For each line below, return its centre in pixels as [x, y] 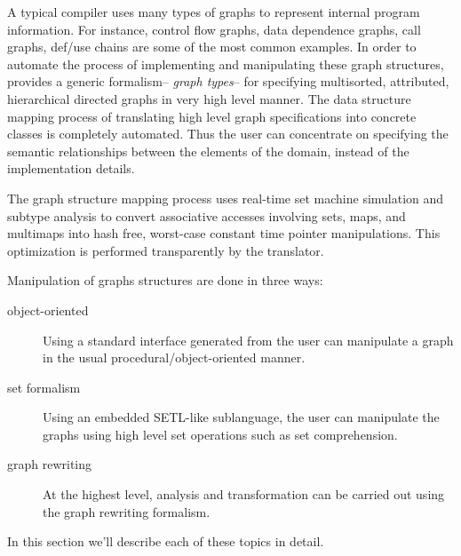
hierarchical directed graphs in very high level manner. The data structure [209, 98]
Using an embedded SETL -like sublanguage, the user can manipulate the [241, 417]
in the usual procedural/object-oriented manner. [174, 357]
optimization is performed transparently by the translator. [166, 250]
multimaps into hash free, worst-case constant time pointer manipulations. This [224, 233]
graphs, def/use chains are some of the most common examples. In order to [212, 47]
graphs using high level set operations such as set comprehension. [220, 434]
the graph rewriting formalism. [127, 511]
